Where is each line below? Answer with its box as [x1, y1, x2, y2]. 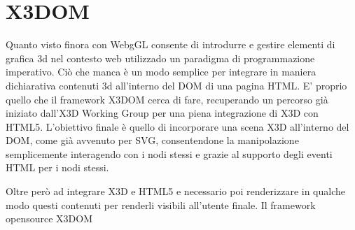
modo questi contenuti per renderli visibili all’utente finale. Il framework [6, 197, 316, 212]
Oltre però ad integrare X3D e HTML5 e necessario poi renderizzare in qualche [6, 184, 345, 199]
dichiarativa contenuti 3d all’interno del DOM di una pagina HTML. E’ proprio [6, 78, 347, 92]
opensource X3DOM [6, 211, 92, 226]
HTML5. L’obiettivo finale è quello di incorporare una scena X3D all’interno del [6, 119, 349, 134]
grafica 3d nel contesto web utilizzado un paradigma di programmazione [6, 50, 315, 65]
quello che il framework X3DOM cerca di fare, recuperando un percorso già [6, 92, 328, 106]
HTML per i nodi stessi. [6, 160, 109, 175]
